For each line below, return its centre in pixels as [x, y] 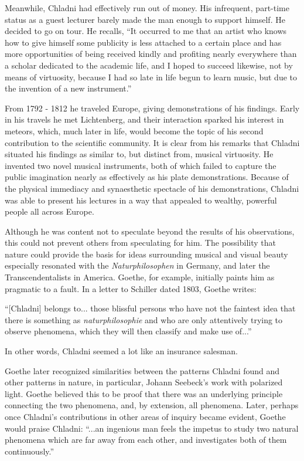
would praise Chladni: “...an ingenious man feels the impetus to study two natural [152, 428]
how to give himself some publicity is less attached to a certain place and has [143, 42]
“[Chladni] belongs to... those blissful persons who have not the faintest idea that [150, 308]
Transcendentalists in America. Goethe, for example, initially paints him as [140, 277]
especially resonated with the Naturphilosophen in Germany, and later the [137, 265]
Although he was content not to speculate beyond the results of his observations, [150, 231]
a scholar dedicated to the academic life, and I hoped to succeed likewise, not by [149, 65]
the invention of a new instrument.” [68, 88]
